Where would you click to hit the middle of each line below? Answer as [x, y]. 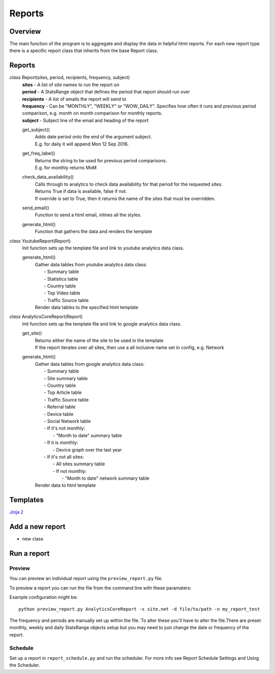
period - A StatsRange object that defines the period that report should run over [106, 92]
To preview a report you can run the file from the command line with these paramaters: [101, 588]
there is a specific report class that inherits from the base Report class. [84, 51]
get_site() [32, 333]
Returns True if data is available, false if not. [81, 191]
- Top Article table [63, 392]
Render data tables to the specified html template [87, 307]
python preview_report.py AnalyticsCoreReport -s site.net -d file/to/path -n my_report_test [139, 609]
